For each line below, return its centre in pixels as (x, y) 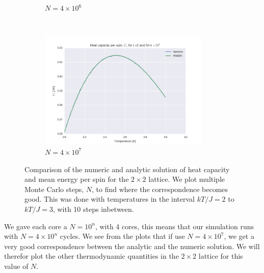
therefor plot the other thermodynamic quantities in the (91, 256)
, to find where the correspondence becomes (160, 189)
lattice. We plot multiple (187, 179)
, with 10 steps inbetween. (93, 209)
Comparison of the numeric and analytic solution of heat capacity (127, 169)
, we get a (239, 236)
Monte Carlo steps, (54, 189)
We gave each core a (36, 226)
